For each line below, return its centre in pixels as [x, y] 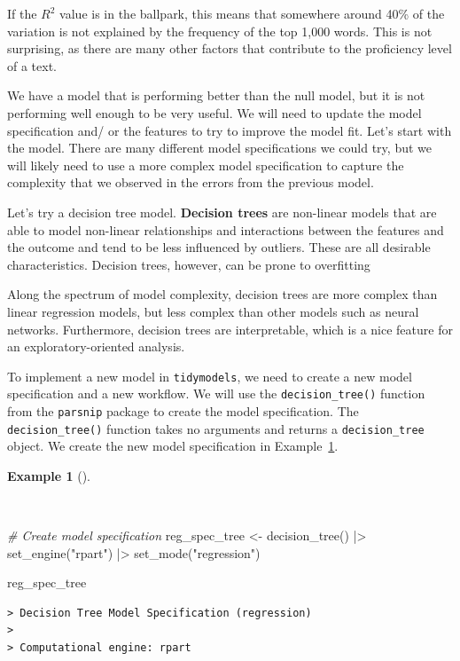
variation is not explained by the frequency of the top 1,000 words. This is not [220, 31]
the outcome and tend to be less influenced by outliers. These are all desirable [219, 247]
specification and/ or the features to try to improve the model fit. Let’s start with [230, 130]
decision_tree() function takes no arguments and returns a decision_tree [216, 428]
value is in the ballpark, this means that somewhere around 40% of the [252, 13]
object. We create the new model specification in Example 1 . [173, 446]
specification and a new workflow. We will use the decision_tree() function [216, 393]
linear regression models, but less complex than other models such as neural [213, 311]
